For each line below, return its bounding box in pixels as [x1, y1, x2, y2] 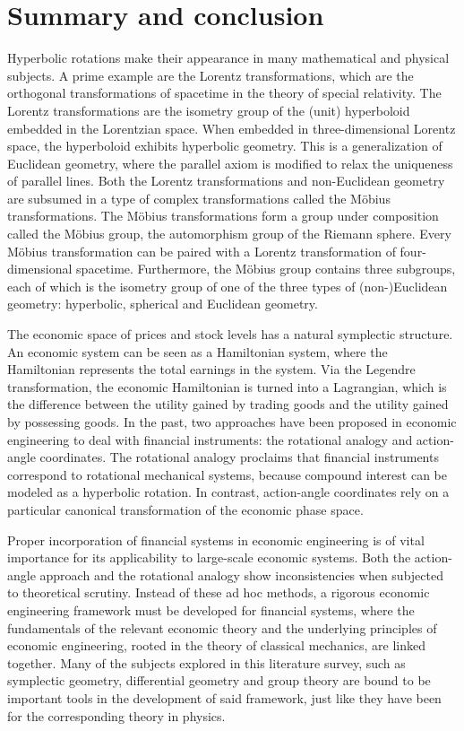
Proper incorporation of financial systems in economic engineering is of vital [7, 530, 425, 549]
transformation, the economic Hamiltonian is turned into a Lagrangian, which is [7, 377, 447, 396]
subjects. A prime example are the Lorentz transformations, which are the [7, 65, 414, 84]
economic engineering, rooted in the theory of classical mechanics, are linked [7, 636, 426, 655]
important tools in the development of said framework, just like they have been [7, 688, 442, 707]
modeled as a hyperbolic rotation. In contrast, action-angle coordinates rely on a [7, 483, 450, 501]
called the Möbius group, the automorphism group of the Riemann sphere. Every [7, 224, 451, 243]
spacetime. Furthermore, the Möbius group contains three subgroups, [76, 259, 456, 278]
